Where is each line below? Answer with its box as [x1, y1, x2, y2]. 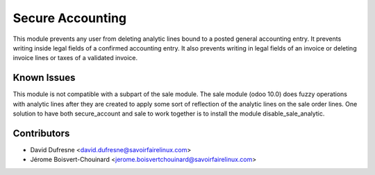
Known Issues [12, 72, 76, 84]
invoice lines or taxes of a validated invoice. [12, 54, 138, 62]
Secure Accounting [12, 10, 127, 26]
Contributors [12, 127, 70, 139]
